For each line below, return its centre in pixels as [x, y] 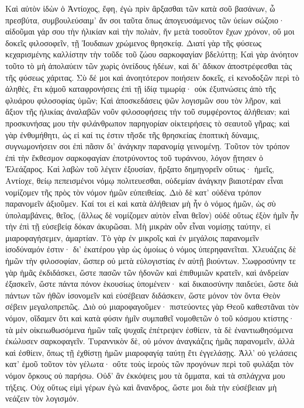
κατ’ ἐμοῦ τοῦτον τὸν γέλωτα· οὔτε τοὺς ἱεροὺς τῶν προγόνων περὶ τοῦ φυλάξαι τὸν [150, 364]
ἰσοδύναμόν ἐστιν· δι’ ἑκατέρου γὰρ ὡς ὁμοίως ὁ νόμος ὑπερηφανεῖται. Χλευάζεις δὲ [151, 249]
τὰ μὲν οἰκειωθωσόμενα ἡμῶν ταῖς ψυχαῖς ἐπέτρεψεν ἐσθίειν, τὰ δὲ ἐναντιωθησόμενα [149, 329]
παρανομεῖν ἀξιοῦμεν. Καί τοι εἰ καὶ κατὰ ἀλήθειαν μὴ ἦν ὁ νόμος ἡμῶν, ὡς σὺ [141, 203]
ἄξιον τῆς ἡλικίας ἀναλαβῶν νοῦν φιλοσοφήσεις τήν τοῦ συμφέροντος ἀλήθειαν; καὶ [148, 112]
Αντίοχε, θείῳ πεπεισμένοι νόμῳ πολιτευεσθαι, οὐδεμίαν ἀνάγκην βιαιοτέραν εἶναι [144, 180]
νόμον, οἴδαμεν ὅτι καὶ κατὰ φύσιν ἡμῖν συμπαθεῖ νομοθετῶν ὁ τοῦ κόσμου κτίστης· [150, 318]
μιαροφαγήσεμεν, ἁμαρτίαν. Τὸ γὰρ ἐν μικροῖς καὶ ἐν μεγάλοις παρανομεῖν [132, 237]
